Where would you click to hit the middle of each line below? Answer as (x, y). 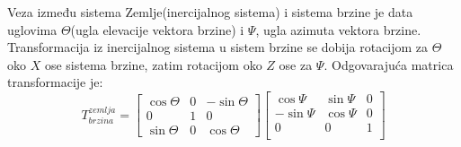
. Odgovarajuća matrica (389, 64)
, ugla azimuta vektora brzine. (338, 29)
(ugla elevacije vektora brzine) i (157, 29)
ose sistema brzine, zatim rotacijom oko (153, 64)
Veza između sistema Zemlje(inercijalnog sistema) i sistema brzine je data (210, 12)
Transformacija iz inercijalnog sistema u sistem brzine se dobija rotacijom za (218, 47)
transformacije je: (55, 82)
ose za (296, 64)
